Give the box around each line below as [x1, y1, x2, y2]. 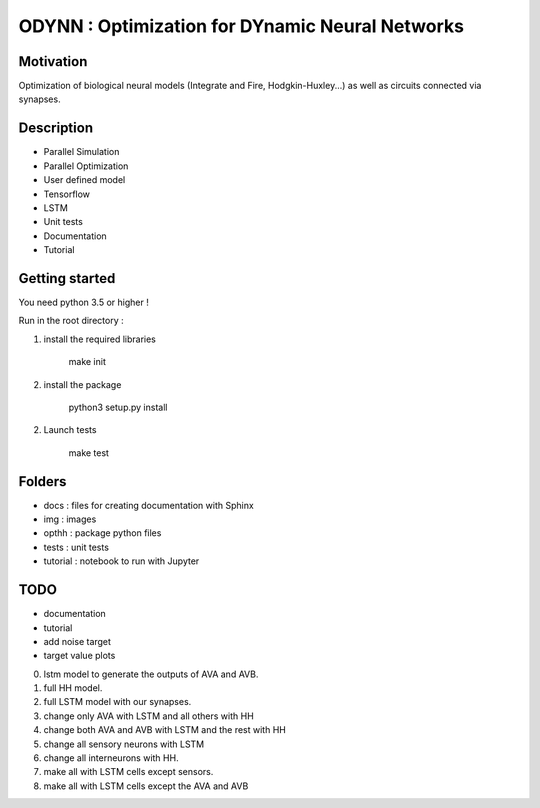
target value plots [43, 650, 116, 662]
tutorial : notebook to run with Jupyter [43, 555, 200, 567]
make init [68, 356, 107, 368]
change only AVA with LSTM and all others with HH [43, 710, 254, 722]
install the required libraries [43, 333, 157, 345]
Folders [18, 473, 67, 490]
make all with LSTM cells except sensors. [43, 766, 214, 778]
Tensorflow [43, 188, 90, 200]
